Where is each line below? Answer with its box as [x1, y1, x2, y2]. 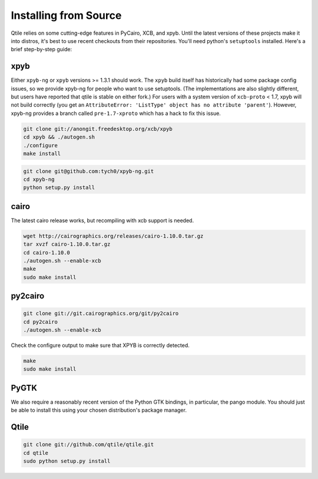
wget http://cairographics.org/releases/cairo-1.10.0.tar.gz [23, 233, 204, 239]
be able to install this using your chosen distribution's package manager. [11, 407, 187, 414]
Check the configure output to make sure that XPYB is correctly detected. [11, 342, 190, 349]
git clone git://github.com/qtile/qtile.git [23, 441, 154, 448]
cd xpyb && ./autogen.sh [23, 134, 95, 141]
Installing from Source [11, 9, 122, 22]
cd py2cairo [23, 318, 58, 325]
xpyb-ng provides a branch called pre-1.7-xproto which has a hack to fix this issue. [11, 110, 221, 117]
